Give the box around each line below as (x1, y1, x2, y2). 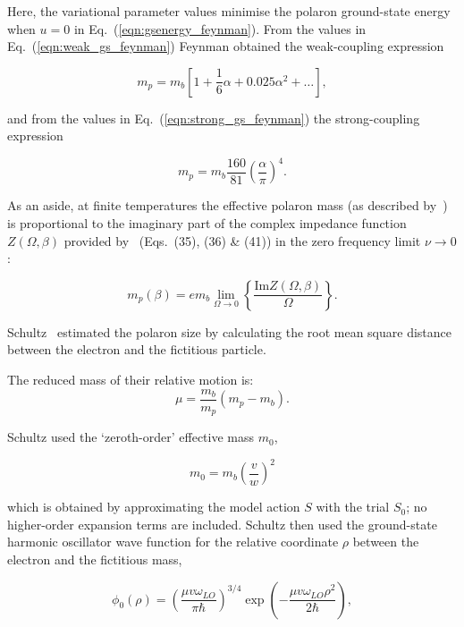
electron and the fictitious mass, (7, 550, 182, 569)
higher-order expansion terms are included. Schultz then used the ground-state (7, 514, 437, 533)
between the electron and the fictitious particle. (7, 340, 266, 359)
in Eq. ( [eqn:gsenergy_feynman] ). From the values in (73, 19, 367, 38)
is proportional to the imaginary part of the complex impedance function (7, 214, 407, 233)
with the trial (316, 497, 390, 516)
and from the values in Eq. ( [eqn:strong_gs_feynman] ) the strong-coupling (7, 108, 420, 127)
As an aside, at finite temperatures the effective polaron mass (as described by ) (7, 196, 448, 215)
